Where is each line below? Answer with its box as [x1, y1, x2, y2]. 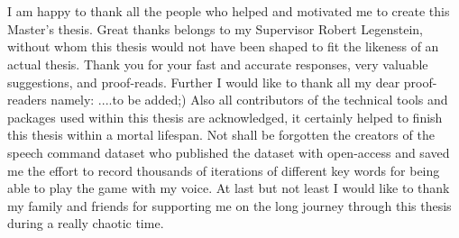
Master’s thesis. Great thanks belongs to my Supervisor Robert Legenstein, [7, 19, 423, 38]
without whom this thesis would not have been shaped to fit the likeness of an [7, 37, 439, 56]
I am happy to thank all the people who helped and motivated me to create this [7, 2, 450, 21]
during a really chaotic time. [7, 214, 164, 233]
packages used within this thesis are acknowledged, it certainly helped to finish [7, 107, 443, 126]
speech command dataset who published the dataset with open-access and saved [7, 142, 450, 161]
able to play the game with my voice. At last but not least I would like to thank [7, 178, 450, 197]
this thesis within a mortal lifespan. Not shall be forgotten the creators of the [7, 125, 435, 144]
